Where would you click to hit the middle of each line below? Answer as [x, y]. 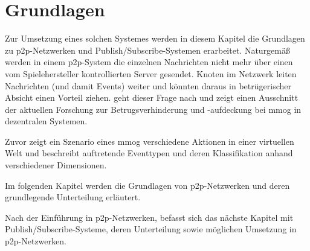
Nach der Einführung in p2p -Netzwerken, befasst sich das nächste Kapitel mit [149, 217]
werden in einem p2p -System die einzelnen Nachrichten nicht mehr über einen [149, 62]
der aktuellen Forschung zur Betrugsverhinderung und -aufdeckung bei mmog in [153, 109]
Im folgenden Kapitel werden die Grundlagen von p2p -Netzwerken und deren [147, 185]
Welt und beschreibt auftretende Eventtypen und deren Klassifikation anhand [149, 153]
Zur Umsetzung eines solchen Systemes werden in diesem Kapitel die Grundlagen [155, 38]
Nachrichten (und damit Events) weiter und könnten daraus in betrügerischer [148, 85]
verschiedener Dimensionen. [56, 165]
